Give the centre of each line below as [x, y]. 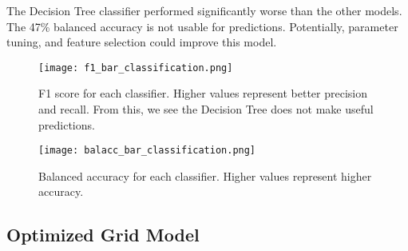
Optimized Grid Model [103, 235]
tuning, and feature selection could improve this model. [142, 42]
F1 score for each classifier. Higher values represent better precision [203, 93]
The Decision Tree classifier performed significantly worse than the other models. [204, 10]
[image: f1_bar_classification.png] [136, 68]
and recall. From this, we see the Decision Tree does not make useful [206, 109]
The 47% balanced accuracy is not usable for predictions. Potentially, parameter [202, 26]
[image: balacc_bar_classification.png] [147, 151]
